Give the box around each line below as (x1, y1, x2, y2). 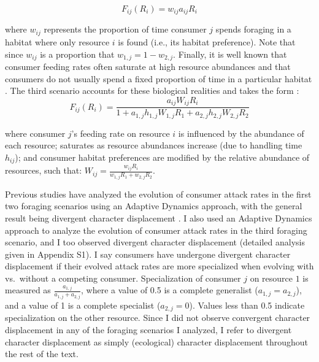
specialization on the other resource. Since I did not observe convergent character (5, 311, 310, 324)
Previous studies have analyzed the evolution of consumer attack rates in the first (5, 187, 312, 200)
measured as (5, 283, 51, 296)
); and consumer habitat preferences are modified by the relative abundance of (15, 150, 310, 163)
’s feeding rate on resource (71, 126, 170, 139)
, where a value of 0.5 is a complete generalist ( (81, 283, 258, 296)
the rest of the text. (5, 347, 79, 360)
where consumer (5, 126, 66, 139)
